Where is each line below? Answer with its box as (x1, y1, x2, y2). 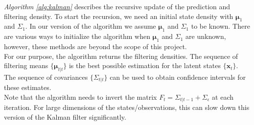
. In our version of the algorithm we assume (25, 21, 156, 31)
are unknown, (185, 31, 226, 41)
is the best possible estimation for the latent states (69, 60, 221, 71)
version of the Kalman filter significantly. (4, 112, 126, 122)
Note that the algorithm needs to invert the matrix (4, 92, 157, 102)
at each (212, 92, 234, 102)
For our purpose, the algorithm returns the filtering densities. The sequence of (4, 51, 238, 61)
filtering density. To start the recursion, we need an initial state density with (4, 11, 233, 21)
